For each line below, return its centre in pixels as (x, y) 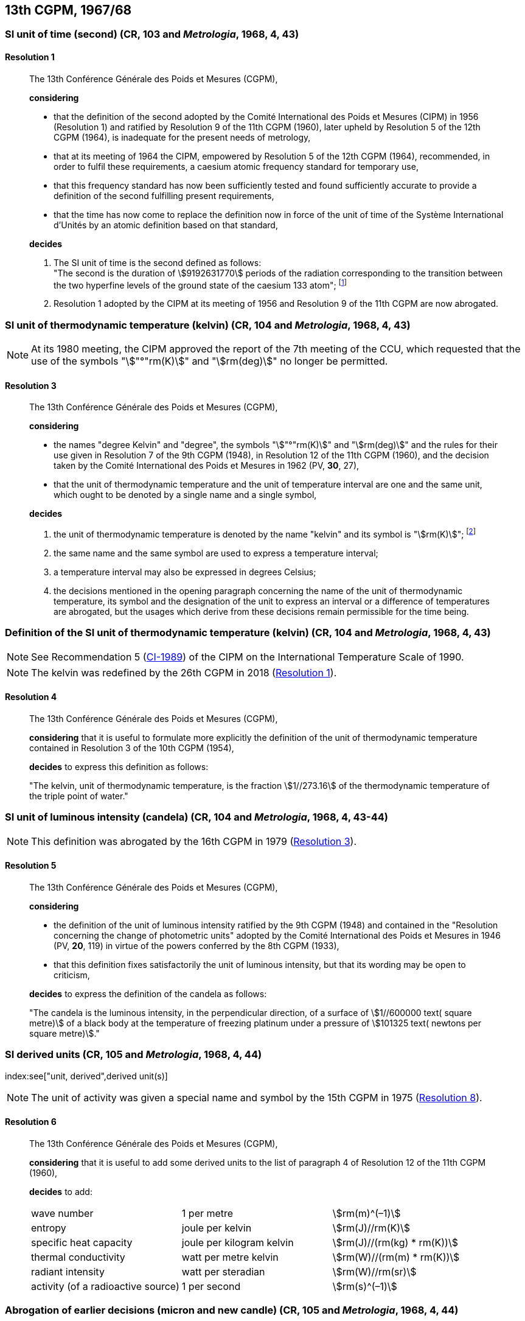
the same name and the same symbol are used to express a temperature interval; (216, 553)
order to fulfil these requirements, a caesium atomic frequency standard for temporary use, (236, 166)
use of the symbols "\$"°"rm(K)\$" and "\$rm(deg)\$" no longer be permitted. (210, 361)
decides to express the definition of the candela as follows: (148, 993)
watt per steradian (223, 1271)
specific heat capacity (82, 1242)
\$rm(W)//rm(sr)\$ (374, 1271)
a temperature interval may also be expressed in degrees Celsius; (185, 572)
